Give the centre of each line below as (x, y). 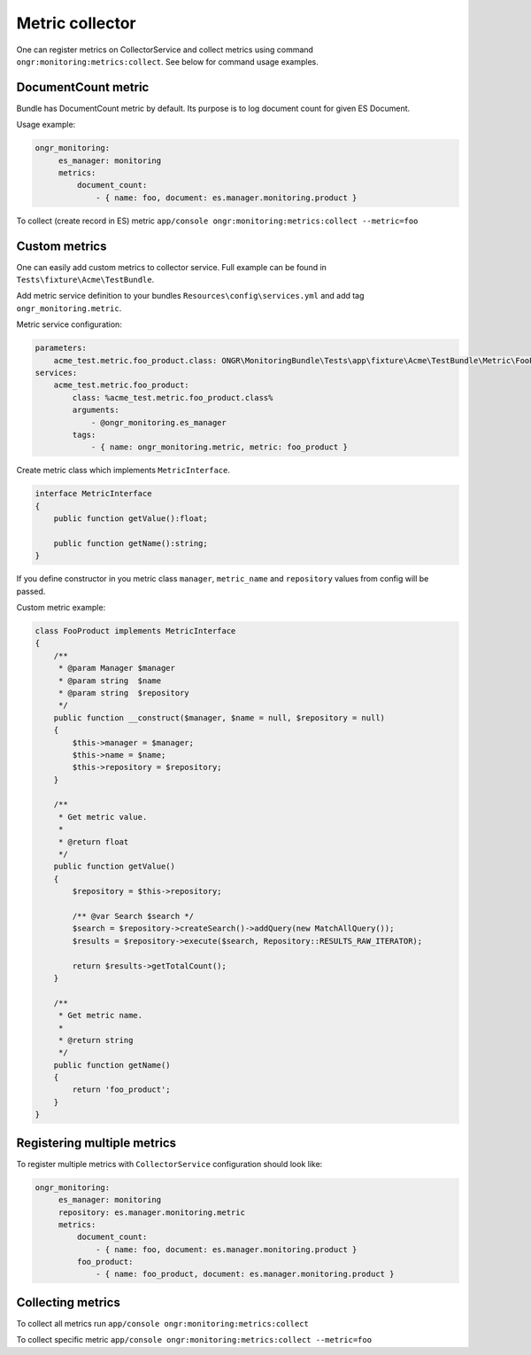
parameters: (61, 348)
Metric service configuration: (69, 324)
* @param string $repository (123, 693)
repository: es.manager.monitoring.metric (151, 1212)
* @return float (93, 841)
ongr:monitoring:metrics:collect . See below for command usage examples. (167, 61)
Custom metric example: (61, 608)
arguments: (96, 410)
